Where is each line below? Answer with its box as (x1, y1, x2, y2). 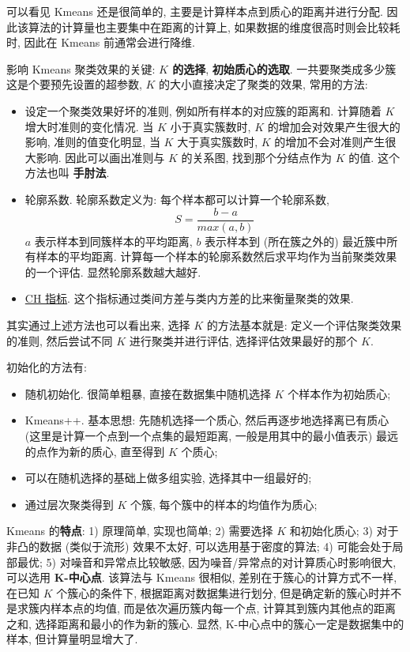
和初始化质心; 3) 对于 (289, 522, 399, 539)
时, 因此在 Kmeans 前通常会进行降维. (6, 34, 195, 51)
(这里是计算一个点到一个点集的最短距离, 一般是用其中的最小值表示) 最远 (24, 427, 398, 443)
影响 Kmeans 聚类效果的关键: (6, 60, 156, 77)
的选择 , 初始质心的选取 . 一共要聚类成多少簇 (172, 60, 397, 77)
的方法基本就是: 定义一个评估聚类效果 (206, 316, 402, 333)
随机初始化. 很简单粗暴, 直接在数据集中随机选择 (24, 385, 271, 401)
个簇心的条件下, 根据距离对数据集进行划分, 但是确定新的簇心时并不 (56, 584, 402, 601)
